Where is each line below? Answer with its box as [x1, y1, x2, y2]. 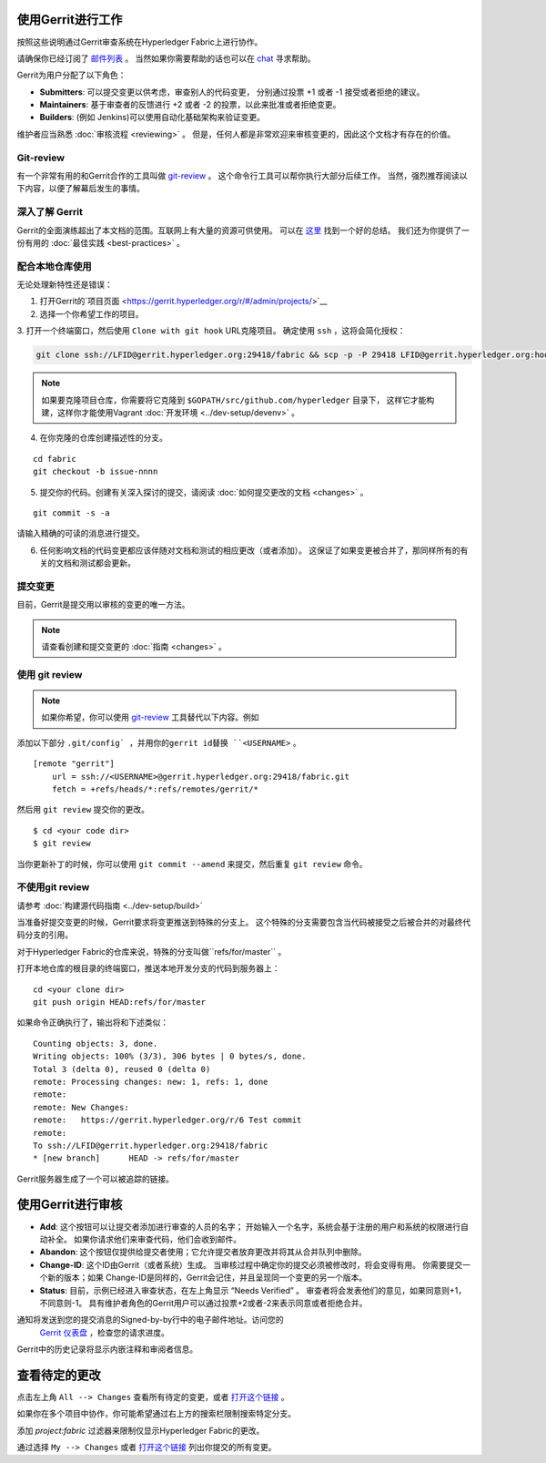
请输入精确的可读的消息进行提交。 [16, 528, 145, 539]
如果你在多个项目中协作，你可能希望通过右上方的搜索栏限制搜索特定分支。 [16, 1408, 296, 1419]
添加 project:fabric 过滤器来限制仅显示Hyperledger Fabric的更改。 [16, 1425, 265, 1436]
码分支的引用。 [16, 929, 73, 940]
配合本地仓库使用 [16, 260, 92, 272]
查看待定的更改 [16, 1367, 101, 1383]
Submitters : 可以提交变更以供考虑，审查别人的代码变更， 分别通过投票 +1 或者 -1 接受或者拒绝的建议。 [39, 87, 425, 97]
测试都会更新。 [78, 558, 136, 568]
